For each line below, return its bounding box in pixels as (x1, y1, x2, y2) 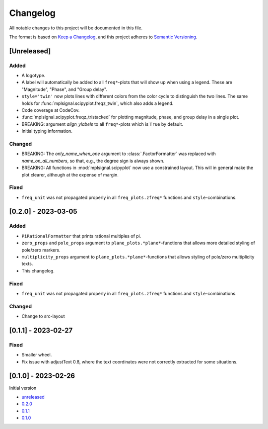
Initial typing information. (21, 128, 73, 134)
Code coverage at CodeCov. (21, 107, 80, 113)
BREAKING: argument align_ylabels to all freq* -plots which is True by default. (21, 121, 184, 127)
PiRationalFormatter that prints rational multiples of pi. (21, 233, 141, 239)
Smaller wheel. (21, 352, 52, 358)
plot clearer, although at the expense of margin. (21, 172, 119, 177)
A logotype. (21, 73, 46, 79)
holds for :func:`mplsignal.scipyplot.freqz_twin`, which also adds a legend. (21, 100, 174, 106)
